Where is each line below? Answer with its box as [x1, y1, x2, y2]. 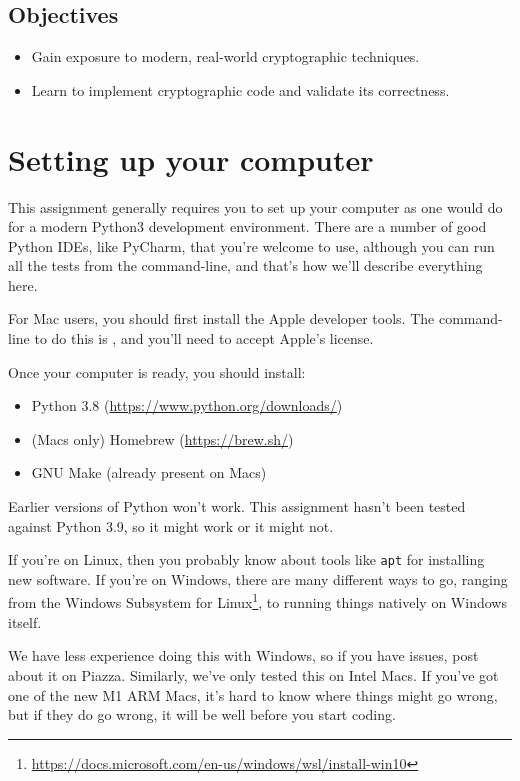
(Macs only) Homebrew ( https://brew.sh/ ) [31, 428, 294, 449]
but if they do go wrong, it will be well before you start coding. [8, 704, 396, 725]
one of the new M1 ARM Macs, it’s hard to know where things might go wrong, [8, 684, 498, 705]
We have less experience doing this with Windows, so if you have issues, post [8, 645, 479, 666]
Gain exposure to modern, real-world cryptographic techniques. [31, 46, 420, 67]
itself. [8, 611, 42, 632]
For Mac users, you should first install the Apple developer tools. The [8, 308, 435, 329]
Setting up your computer [8, 138, 374, 179]
